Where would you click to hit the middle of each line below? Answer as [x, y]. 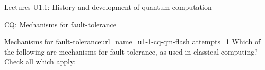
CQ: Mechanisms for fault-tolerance [60, 24]
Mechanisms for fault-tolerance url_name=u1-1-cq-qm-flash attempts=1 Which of [132, 41]
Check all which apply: [40, 62]
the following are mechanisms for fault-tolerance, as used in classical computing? [131, 51]
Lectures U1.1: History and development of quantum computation [108, 7]
